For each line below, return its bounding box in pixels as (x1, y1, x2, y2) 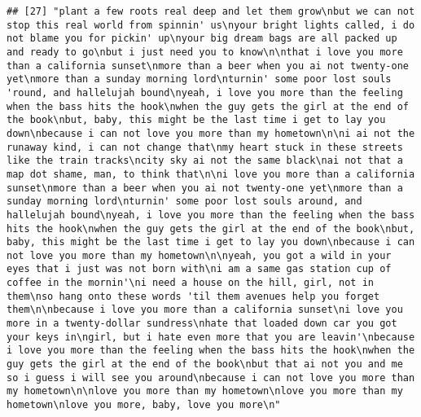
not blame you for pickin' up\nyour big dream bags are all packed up (7, 33, 397, 45)
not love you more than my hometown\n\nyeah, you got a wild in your (7, 249, 392, 261)
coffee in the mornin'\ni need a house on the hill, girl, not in (7, 277, 375, 289)
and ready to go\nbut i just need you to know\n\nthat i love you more (7, 46, 403, 58)
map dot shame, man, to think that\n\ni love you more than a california (7, 168, 415, 180)
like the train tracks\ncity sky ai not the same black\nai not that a (7, 155, 403, 167)
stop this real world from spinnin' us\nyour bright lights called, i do (7, 19, 415, 31)
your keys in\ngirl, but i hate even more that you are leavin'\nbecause (7, 331, 415, 343)
